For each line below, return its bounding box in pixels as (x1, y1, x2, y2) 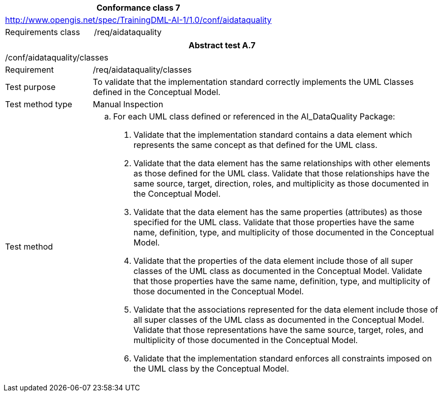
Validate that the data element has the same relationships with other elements (133, 158, 430, 168)
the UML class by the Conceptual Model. (133, 363, 289, 374)
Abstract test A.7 (188, 40, 256, 50)
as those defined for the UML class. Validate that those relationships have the (133, 168, 430, 178)
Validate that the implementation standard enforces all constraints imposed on (133, 353, 432, 363)
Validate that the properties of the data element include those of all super (133, 256, 413, 266)
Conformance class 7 (96, 3, 180, 13)
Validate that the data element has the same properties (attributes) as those (133, 207, 422, 217)
